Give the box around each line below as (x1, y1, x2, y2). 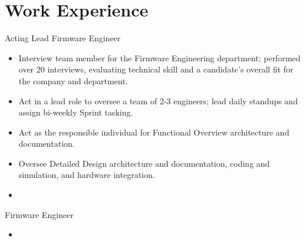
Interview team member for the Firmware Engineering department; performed (18, 51, 301, 64)
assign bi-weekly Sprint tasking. (18, 106, 133, 118)
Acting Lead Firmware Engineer (5, 32, 121, 44)
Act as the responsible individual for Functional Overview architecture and (18, 126, 290, 138)
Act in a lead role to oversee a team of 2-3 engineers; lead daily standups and (18, 94, 298, 107)
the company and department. (18, 74, 128, 87)
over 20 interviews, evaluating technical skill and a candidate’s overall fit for (18, 63, 294, 75)
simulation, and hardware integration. (18, 169, 155, 181)
